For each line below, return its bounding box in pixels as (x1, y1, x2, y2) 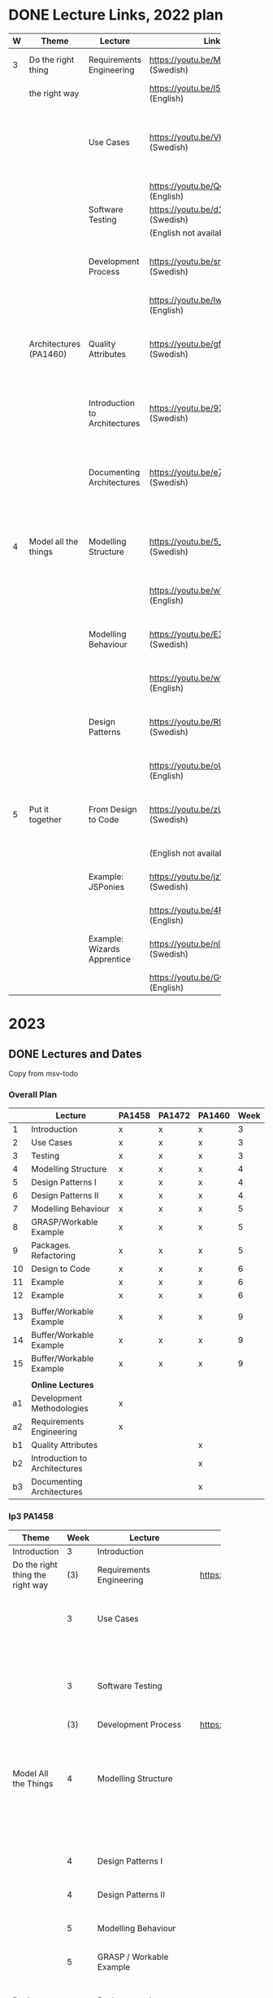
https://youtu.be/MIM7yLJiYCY (149, 54, 268, 65)
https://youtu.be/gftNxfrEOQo (149, 338, 263, 350)
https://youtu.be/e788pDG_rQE (149, 466, 270, 477)
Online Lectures (31, 1380, 94, 1391)
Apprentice (88, 953, 132, 965)
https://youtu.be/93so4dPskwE (149, 402, 270, 413)
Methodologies (31, 1403, 89, 1415)
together (28, 813, 63, 825)
